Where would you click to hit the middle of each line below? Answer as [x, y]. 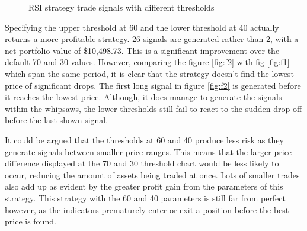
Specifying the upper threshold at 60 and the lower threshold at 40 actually [142, 27]
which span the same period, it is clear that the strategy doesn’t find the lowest [149, 73]
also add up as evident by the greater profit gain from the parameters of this [144, 186]
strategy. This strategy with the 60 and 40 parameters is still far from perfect [145, 198]
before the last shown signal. [57, 120]
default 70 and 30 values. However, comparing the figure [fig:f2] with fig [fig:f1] [147, 62]
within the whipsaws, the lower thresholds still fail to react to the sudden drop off [153, 108]
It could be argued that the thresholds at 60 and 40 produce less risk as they [144, 139]
